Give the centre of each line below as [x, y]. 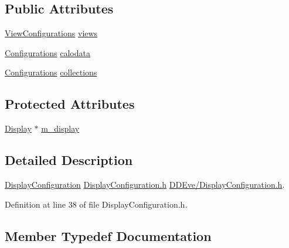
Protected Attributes [70, 104]
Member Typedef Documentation [108, 235]
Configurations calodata [47, 52]
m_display [60, 128]
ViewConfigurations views [51, 33]
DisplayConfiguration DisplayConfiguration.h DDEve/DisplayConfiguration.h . [145, 184]
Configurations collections [51, 72]
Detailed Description [69, 160]
